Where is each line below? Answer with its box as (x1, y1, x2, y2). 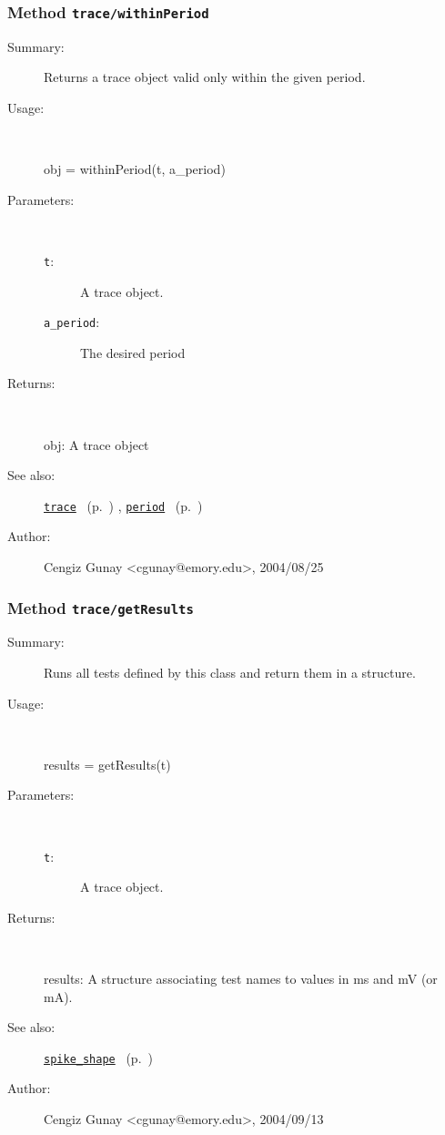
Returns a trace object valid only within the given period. (44, 67, 366, 87)
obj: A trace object (44, 435, 149, 454)
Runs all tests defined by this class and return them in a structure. (44, 663, 416, 682)
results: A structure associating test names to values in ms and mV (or (44, 969, 438, 988)
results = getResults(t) (44, 754, 171, 773)
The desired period (80, 343, 186, 362)
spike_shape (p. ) (44, 1048, 153, 1067)
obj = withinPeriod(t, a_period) (44, 159, 226, 179)
